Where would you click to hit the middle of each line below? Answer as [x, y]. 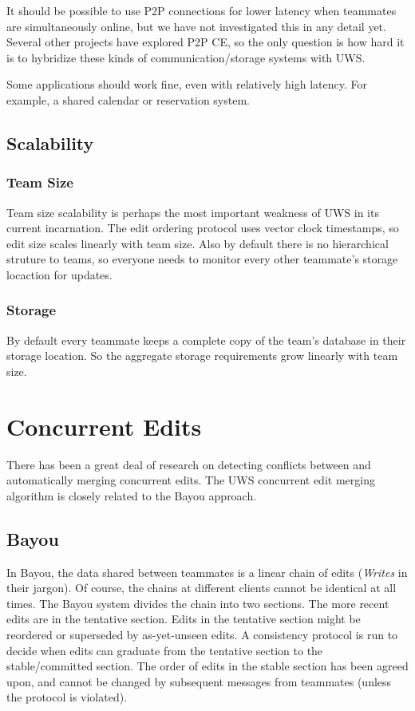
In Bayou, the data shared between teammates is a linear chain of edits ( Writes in [207, 572]
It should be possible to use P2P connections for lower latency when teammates [202, 10]
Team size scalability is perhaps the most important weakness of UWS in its [193, 212]
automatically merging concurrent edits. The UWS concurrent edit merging [191, 480]
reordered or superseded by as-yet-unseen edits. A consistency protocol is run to [202, 635]
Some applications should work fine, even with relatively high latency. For [187, 84]
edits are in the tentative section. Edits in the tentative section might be [184, 619]
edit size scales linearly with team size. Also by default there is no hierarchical [198, 243]
